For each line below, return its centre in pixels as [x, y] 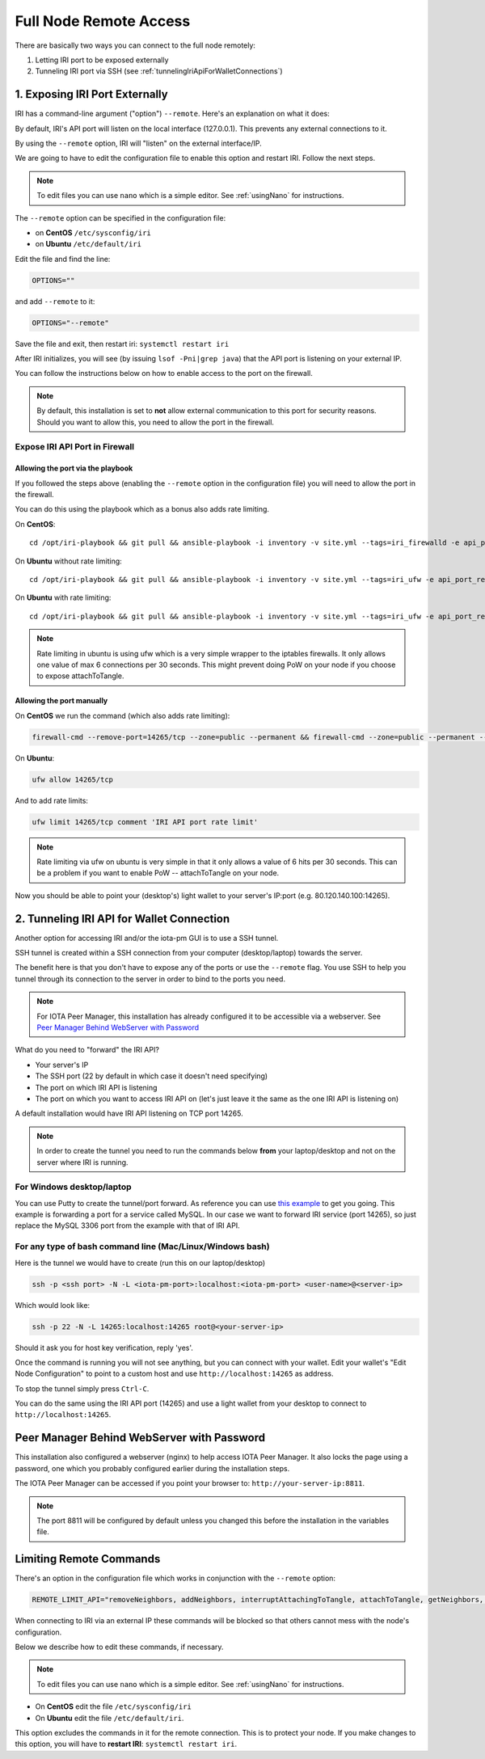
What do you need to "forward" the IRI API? [87, 1050]
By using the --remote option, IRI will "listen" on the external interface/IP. [138, 143]
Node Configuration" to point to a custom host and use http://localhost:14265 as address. [174, 1373]
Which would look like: [53, 1305]
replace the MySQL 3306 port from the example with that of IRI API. [127, 1225]
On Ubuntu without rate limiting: [69, 561]
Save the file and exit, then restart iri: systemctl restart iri [122, 344]
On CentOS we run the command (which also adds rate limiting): [122, 715]
